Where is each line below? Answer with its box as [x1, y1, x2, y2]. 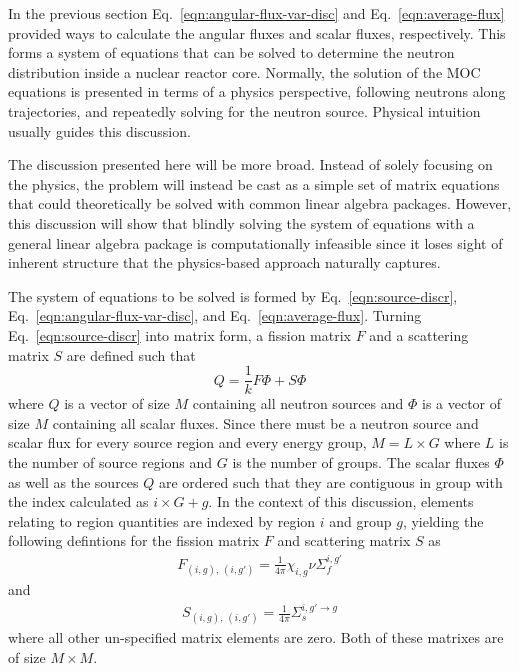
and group [329, 510, 392, 531]
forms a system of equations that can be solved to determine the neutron [8, 42, 455, 63]
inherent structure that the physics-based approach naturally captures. [8, 252, 441, 273]
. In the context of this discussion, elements [208, 491, 474, 512]
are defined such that [66, 344, 196, 365]
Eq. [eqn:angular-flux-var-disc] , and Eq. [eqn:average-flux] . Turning [8, 305, 422, 326]
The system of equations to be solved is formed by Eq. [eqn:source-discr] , [8, 285, 458, 306]
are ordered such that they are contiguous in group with [158, 471, 503, 492]
